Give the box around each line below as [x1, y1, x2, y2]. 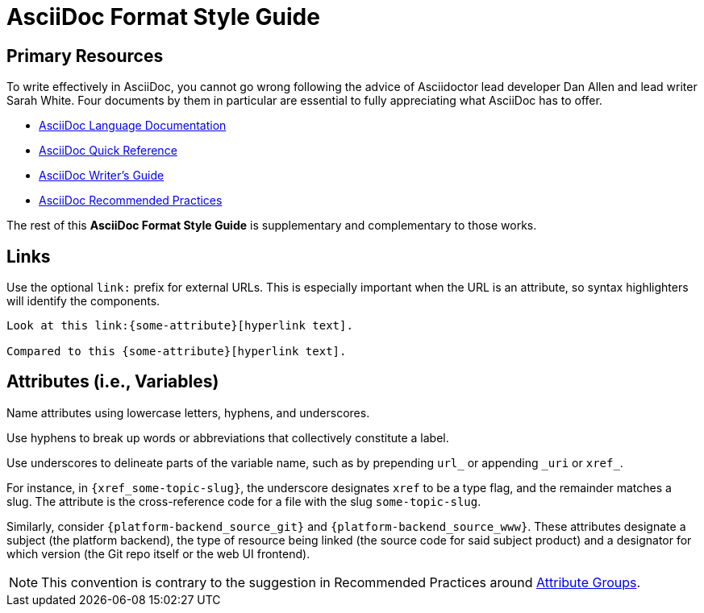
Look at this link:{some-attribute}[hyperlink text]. [6, 319, 353, 333]
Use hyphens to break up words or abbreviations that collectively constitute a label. [6, 430, 449, 445]
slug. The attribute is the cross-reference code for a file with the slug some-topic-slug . [6, 494, 481, 508]
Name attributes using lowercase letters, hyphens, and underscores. [6, 405, 370, 420]
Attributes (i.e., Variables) [6, 371, 219, 392]
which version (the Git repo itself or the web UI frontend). [6, 546, 310, 561]
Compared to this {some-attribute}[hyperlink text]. [6, 345, 347, 358]
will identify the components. [6, 294, 160, 309]
